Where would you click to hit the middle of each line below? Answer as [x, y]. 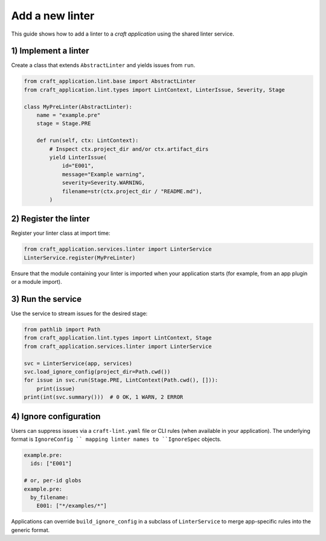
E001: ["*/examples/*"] [72, 506]
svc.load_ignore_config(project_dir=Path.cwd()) [97, 372]
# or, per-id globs [53, 481]
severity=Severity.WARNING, [103, 183]
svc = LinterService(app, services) [78, 363]
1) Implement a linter [50, 51]
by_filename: [50, 497]
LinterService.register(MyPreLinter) [80, 258]
